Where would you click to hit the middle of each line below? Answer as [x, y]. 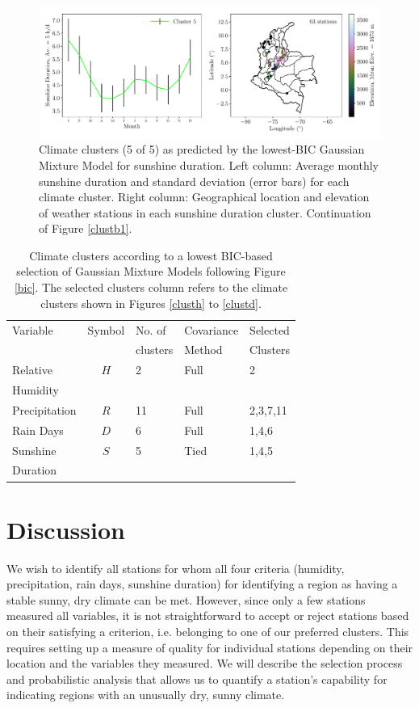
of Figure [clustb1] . [86, 228]
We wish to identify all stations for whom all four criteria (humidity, [176, 568]
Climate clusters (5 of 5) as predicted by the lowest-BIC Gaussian [202, 149]
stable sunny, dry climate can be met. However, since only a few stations [186, 599]
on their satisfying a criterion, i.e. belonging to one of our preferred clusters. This [208, 631]
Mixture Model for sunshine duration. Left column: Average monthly [209, 164]
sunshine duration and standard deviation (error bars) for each [194, 181]
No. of [151, 329]
